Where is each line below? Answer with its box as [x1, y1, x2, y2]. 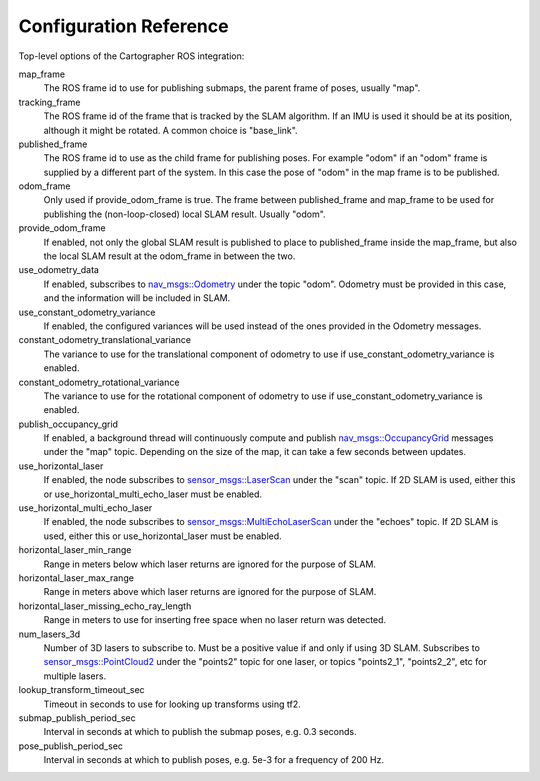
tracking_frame [18, 96, 81, 108]
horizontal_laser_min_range [18, 544, 132, 556]
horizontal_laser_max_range [18, 572, 135, 584]
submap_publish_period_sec [18, 711, 136, 724]
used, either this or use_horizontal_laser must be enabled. [43, 530, 282, 542]
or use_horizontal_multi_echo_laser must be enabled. [43, 488, 263, 500]
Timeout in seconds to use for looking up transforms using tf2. [43, 698, 301, 710]
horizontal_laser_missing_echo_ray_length [18, 600, 192, 612]
